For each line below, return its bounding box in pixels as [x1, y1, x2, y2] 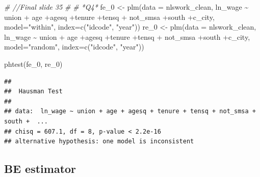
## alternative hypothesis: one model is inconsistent [4, 138, 194, 145]
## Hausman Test [4, 88, 63, 95]
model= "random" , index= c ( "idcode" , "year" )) [4, 41, 144, 52]
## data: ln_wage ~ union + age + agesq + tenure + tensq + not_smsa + [4, 108, 256, 115]
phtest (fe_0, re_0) [4, 58, 63, 69]
